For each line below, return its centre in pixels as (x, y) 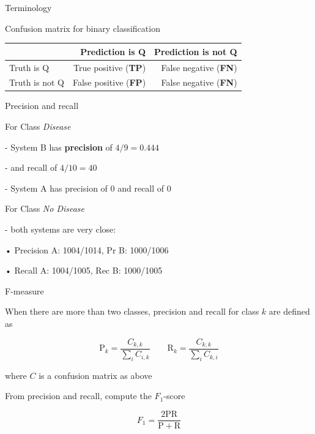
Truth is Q (29, 67)
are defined (289, 311)
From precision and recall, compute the (78, 396)
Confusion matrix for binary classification (83, 28)
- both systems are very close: (61, 229)
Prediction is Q (113, 51)
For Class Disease (38, 126)
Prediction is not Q (196, 51)
